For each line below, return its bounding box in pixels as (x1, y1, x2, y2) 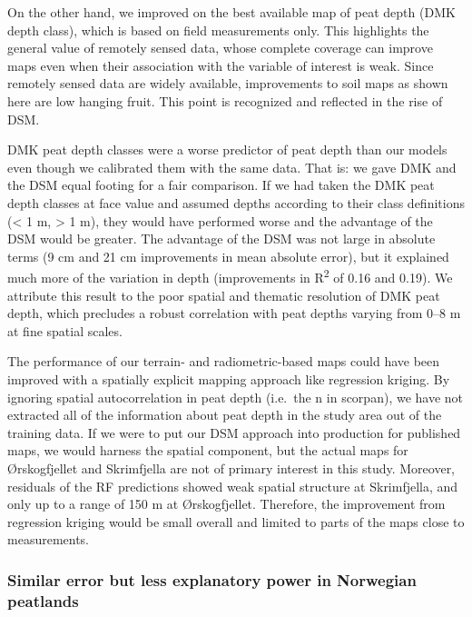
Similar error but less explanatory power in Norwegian (7, 568, 417, 591)
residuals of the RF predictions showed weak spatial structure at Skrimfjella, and (7, 476, 458, 495)
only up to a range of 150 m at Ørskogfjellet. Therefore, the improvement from (7, 494, 446, 513)
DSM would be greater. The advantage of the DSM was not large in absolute (7, 229, 436, 248)
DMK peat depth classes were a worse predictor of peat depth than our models (7, 140, 447, 159)
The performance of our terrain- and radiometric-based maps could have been (7, 352, 440, 371)
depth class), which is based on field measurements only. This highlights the (7, 20, 429, 39)
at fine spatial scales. (7, 321, 123, 340)
